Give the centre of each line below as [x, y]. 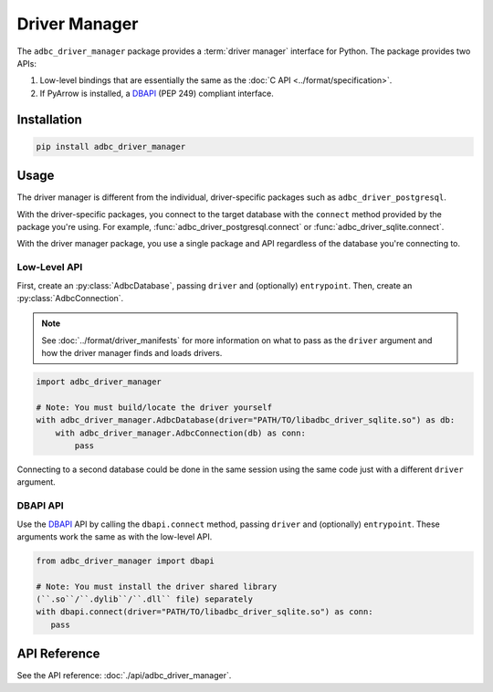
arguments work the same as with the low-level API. [115, 536]
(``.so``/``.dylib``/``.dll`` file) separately [144, 599]
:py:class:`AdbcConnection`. [70, 298]
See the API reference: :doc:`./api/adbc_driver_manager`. [124, 676]
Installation [49, 119]
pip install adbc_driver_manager [111, 147]
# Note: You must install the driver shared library [157, 586]
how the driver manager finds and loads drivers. [132, 353]
